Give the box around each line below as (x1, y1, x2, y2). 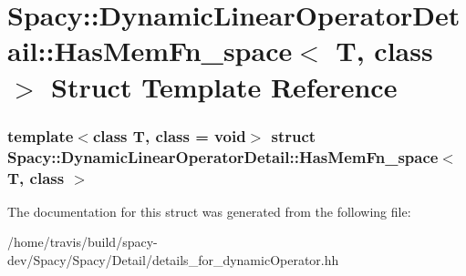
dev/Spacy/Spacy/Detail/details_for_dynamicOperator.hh (7, 250, 339, 269)
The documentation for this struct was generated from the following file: (7, 201, 411, 220)
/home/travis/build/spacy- (7, 232, 158, 251)
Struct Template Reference (51, 67, 398, 105)
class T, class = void (92, 124, 246, 147)
